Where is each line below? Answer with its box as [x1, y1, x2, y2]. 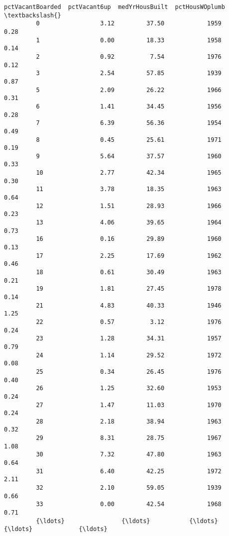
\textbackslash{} [4, 11, 61, 19]
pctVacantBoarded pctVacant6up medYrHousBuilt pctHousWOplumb [4, 3, 225, 10]
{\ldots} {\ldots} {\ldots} [36, 517, 218, 525]
